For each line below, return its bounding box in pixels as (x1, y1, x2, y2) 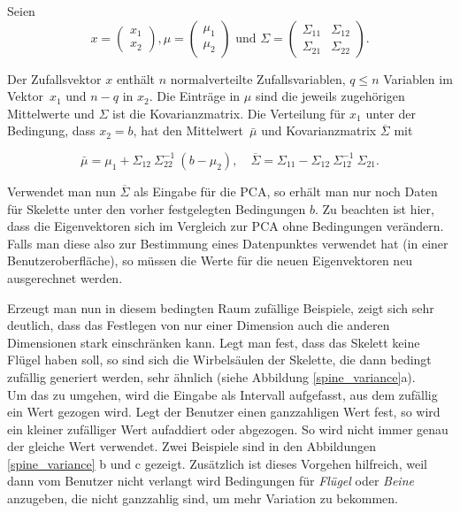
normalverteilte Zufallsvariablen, (170, 69, 346, 88)
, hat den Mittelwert (133, 121, 244, 140)
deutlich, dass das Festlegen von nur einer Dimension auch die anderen (7, 316, 390, 334)
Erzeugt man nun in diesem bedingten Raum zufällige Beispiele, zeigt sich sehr (7, 298, 434, 317)
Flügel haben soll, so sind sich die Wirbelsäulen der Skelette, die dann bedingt (7, 350, 432, 369)
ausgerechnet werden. (7, 268, 123, 287)
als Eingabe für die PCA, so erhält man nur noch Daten (134, 181, 438, 200)
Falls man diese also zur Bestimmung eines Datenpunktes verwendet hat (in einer (7, 234, 448, 252)
